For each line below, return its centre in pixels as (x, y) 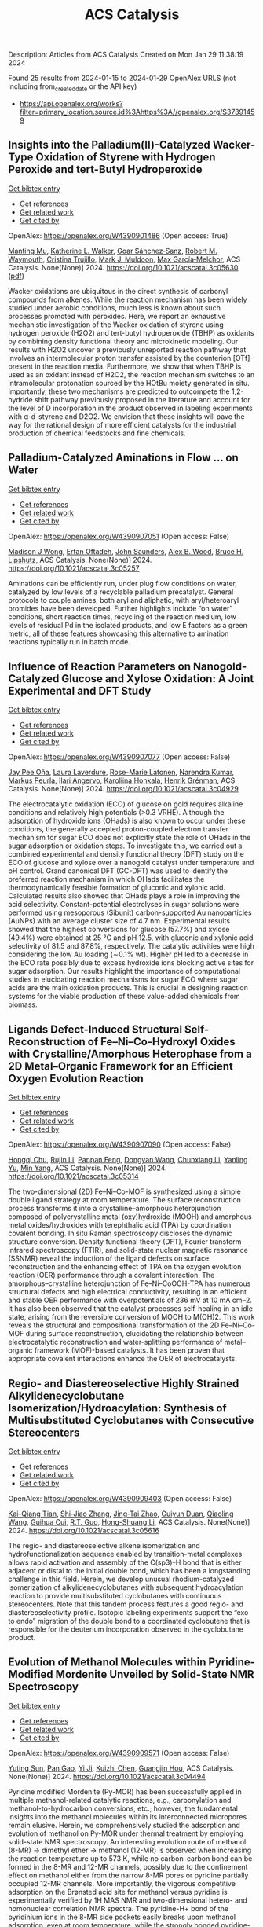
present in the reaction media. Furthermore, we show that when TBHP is (125, 366)
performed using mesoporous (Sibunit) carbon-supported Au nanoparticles (130, 912)
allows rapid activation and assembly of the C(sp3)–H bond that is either (125, 1562)
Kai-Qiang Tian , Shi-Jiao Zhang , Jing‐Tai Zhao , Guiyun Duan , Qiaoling (121, 1514)
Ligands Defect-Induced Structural (95, 1029)
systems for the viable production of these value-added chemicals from (124, 997)
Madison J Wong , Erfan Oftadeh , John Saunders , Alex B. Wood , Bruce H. (126, 551)
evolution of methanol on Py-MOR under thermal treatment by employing (126, 1833)
